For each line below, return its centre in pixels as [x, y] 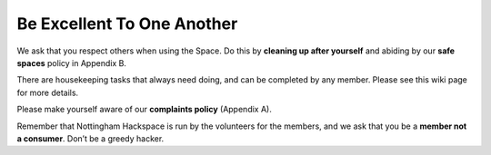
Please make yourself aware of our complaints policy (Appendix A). [144, 110]
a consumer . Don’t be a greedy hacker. [90, 138]
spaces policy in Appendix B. [72, 63]
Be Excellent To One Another [127, 24]
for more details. [48, 92]
